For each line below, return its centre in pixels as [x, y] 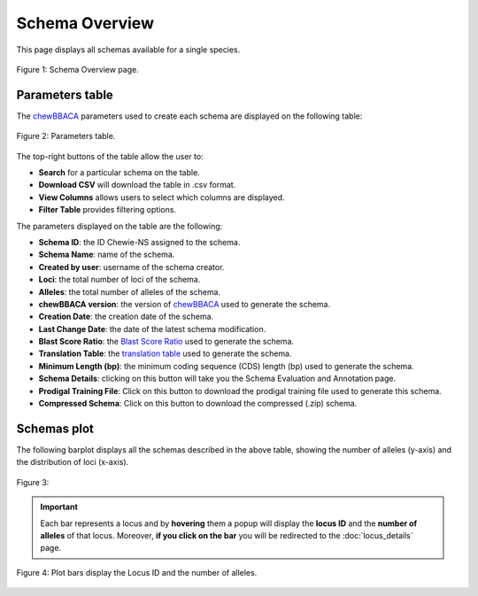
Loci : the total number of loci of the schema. [119, 280]
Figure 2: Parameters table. [66, 136]
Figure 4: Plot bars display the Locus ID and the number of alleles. [137, 572]
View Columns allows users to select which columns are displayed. [162, 197]
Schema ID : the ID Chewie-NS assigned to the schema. [139, 242]
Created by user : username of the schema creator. [131, 267]
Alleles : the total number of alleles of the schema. [130, 291]
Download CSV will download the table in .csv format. [137, 185]
